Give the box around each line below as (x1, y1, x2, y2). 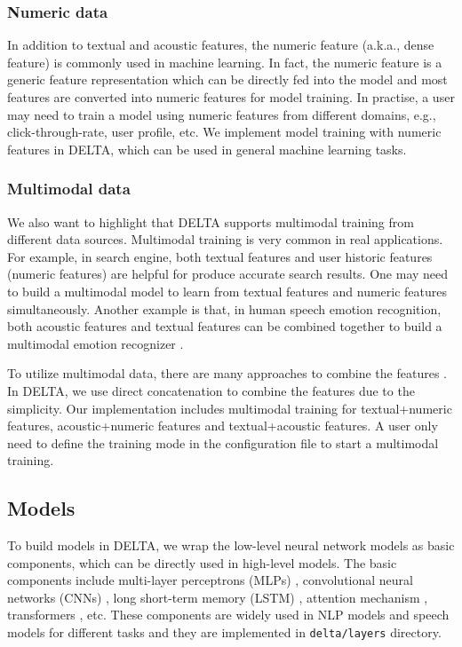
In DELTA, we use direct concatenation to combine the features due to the (7, 381, 415, 399)
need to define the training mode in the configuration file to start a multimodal (7, 433, 439, 452)
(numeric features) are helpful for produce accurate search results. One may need (7, 264, 449, 283)
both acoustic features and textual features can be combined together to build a (7, 317, 442, 335)
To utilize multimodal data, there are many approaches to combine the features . (7, 364, 447, 383)
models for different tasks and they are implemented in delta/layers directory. (7, 623, 442, 642)
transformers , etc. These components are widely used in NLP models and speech (7, 605, 450, 624)
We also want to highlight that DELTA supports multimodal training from (7, 212, 414, 231)
